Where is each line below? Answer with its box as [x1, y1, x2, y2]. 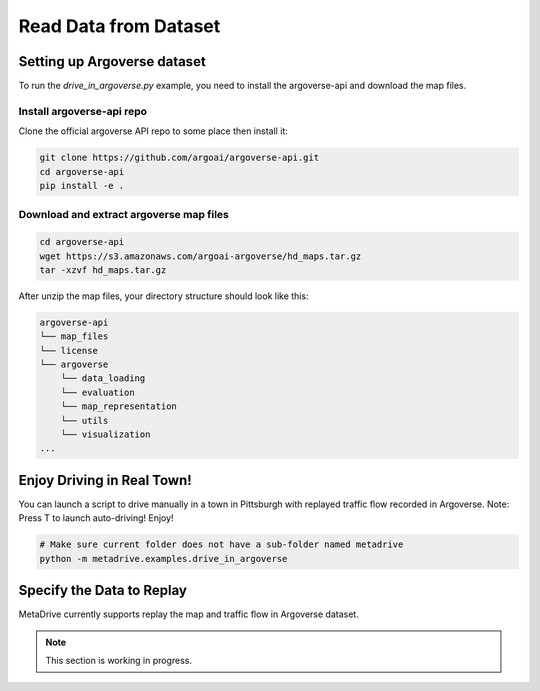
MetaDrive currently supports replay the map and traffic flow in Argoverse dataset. [18, 608, 359, 620]
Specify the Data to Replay [18, 582, 187, 599]
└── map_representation [60, 401, 177, 412]
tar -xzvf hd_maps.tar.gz [39, 264, 167, 275]
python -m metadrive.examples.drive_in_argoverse [39, 553, 288, 564]
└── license [39, 345, 99, 356]
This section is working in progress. [45, 654, 193, 666]
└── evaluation [60, 386, 135, 398]
